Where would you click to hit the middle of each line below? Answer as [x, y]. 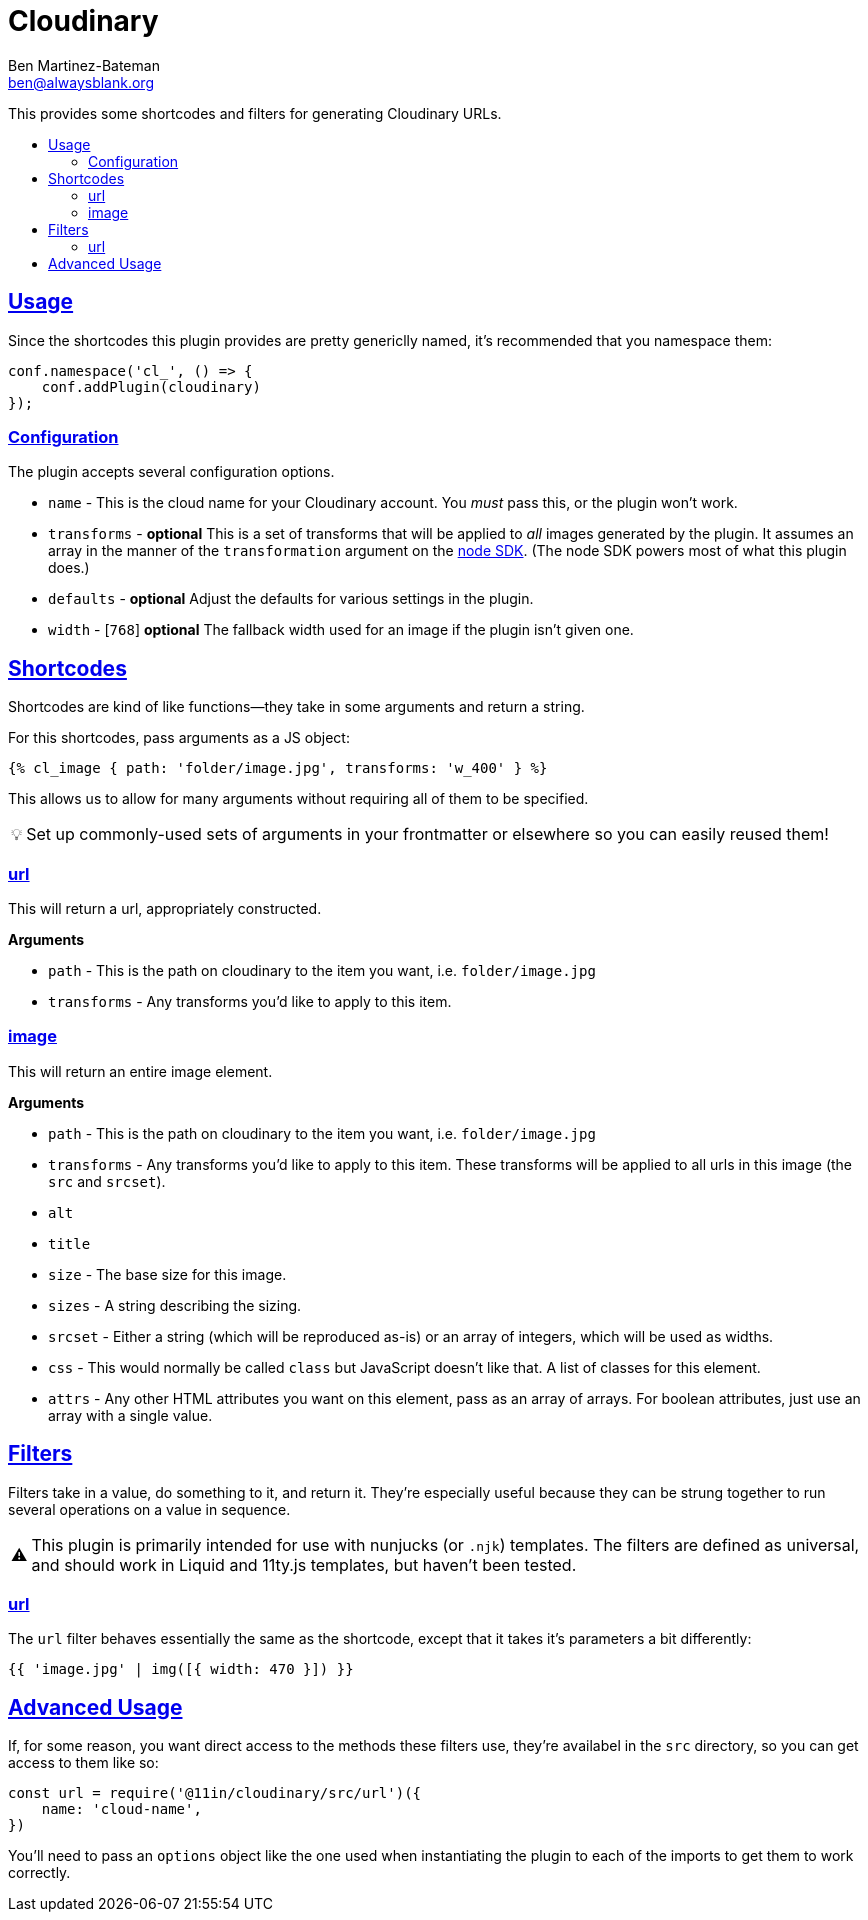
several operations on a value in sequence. [149, 1509]
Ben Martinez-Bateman [84, 65]
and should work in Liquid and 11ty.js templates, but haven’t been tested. [304, 1564]
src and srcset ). [107, 1181]
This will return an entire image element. [140, 1071]
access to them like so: [83, 1763]
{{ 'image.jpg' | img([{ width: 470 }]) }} [181, 1669]
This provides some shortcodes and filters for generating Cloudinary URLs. [255, 113]
